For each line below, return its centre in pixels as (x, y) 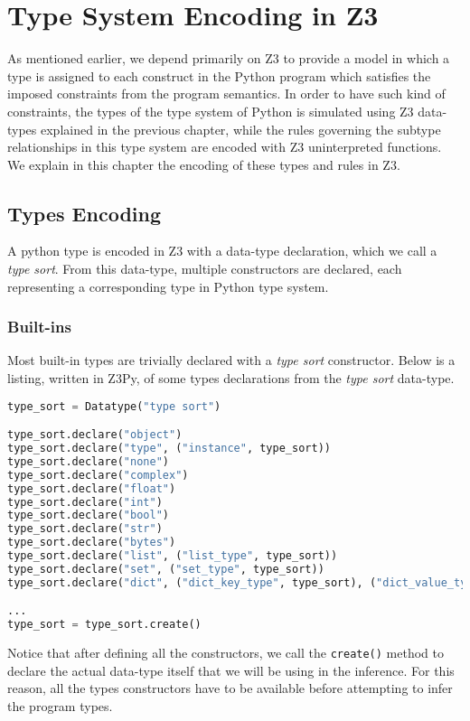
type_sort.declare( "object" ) (95, 435)
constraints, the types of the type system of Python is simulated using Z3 (211, 111)
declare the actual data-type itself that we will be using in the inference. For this (231, 670)
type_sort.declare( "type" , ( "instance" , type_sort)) (169, 449)
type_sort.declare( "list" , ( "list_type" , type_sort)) (173, 556)
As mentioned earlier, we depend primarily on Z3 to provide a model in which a (229, 58)
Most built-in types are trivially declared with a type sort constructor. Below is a (231, 360)
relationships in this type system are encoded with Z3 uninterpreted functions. (225, 147)
